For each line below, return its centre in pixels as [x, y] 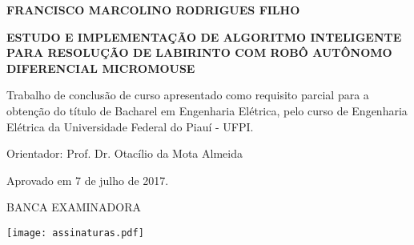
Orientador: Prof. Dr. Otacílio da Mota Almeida [125, 153]
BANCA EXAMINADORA [74, 207]
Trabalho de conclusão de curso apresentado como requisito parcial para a [188, 95]
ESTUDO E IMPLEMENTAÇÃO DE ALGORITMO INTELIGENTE [204, 36]
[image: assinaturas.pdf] [75, 233]
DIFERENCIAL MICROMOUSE [101, 68]
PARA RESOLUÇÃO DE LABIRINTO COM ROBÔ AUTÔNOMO [199, 52]
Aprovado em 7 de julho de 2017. [88, 180]
